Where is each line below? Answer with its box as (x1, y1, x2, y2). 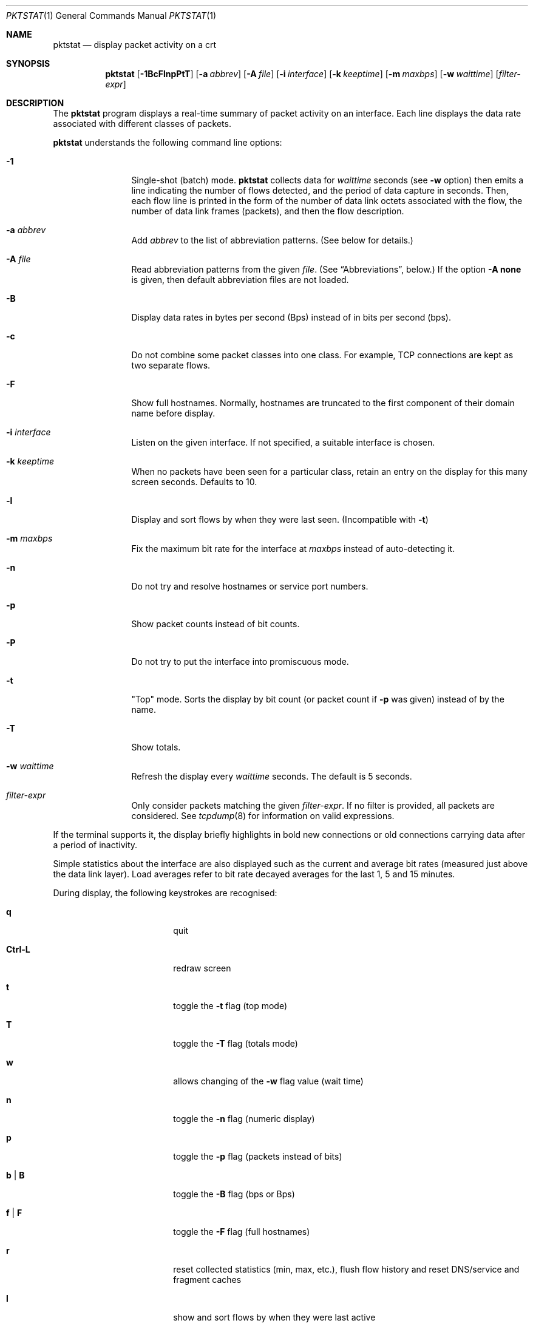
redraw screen (173, 963, 231, 973)
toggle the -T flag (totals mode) (173, 1038, 298, 1049)
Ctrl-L (6, 944, 30, 954)
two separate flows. (131, 360, 211, 370)
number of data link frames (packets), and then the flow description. (131, 206, 404, 216)
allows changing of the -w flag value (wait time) (173, 1076, 364, 1086)
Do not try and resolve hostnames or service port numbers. (131, 581, 368, 591)
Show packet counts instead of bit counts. (131, 619, 300, 629)
